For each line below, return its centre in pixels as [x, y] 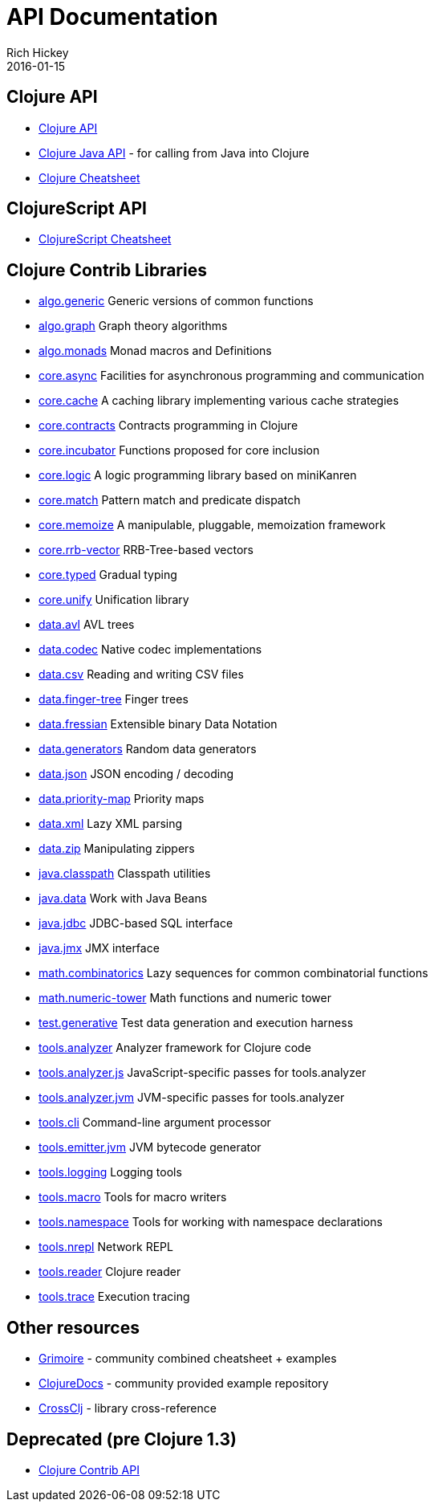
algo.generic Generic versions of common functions [176, 301]
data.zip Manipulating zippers [117, 849]
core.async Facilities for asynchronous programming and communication [231, 376]
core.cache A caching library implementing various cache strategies [219, 401]
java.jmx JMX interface [99, 948]
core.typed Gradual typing [108, 575]
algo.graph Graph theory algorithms [133, 326]
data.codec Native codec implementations [150, 650]
